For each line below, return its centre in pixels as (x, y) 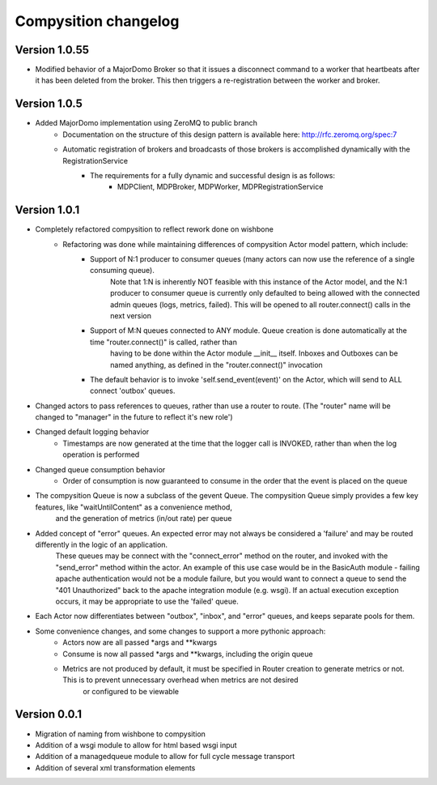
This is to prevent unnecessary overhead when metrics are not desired (180, 680)
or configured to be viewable (131, 691)
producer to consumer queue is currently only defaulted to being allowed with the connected (265, 293)
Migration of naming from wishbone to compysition (121, 734)
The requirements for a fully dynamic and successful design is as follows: (213, 175)
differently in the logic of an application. (102, 544)
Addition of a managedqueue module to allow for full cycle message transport (165, 757)
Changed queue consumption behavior (100, 469)
